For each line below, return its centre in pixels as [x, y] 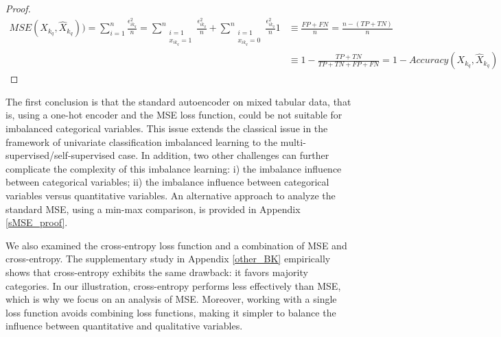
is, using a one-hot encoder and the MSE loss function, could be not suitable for [174, 115]
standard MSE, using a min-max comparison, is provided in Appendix [153, 209]
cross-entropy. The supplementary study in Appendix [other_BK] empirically [168, 259]
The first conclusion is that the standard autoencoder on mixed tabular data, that [178, 101]
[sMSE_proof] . [37, 222]
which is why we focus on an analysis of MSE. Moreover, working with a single [171, 299]
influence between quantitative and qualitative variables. [124, 326]
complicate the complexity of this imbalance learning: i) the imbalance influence [174, 168]
